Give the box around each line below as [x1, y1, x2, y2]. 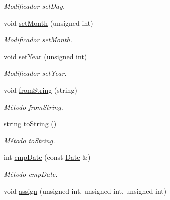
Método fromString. [4, 101, 63, 112]
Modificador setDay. [4, 1, 65, 11]
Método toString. [4, 135, 55, 145]
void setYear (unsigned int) [4, 51, 87, 61]
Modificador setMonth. [4, 34, 72, 45]
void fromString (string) [4, 84, 77, 95]
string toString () [4, 118, 57, 129]
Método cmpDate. [4, 168, 58, 179]
